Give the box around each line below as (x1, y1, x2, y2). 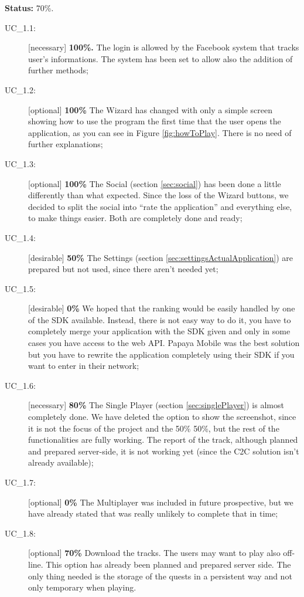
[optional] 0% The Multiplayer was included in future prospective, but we (28, 496, 293, 508)
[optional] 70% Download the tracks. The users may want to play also (28, 547, 281, 559)
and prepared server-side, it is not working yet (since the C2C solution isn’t (28, 445, 299, 457)
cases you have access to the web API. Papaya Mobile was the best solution (28, 337, 300, 349)
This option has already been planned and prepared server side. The (46, 558, 291, 570)
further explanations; (28, 138, 103, 150)
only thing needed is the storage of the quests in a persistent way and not (28, 569, 292, 582)
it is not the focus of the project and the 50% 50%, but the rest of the (28, 422, 279, 434)
